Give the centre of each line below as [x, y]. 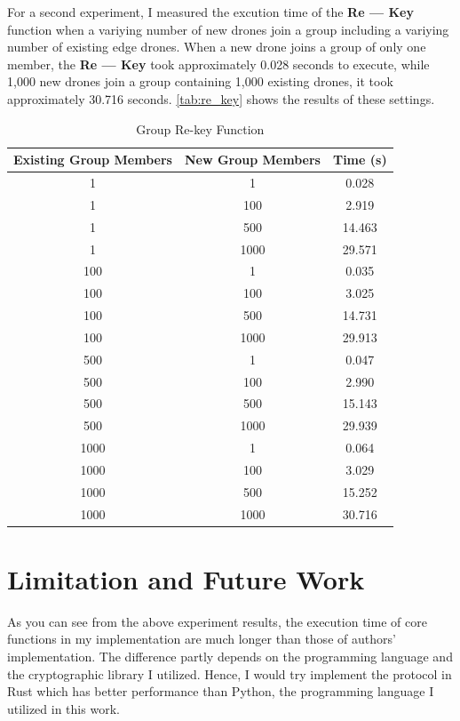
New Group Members [252, 160]
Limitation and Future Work [186, 578]
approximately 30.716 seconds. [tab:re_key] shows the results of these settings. [221, 98]
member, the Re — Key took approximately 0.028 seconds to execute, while [218, 64]
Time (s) [360, 160]
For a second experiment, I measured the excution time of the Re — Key [210, 12]
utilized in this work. [63, 708]
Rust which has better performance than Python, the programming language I [221, 691]
